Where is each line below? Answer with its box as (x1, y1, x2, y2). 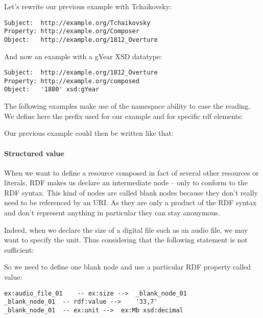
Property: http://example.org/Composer (4, 28, 139, 35)
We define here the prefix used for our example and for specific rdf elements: (4, 110, 243, 121)
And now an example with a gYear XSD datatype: (4, 51, 162, 61)
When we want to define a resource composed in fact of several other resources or (4, 167, 259, 178)
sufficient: (4, 244, 34, 255)
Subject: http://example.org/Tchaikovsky (4, 19, 151, 27)
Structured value (4, 148, 64, 158)
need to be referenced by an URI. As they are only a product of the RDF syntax (4, 197, 257, 208)
